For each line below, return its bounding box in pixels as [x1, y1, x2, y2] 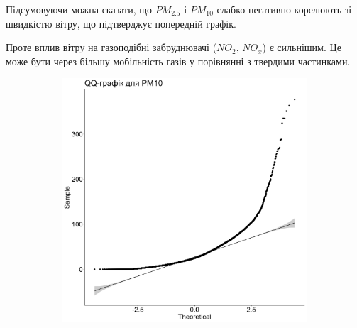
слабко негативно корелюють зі [216, 2, 352, 16]
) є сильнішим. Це [262, 40, 341, 55]
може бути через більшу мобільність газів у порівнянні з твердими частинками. [6, 53, 351, 68]
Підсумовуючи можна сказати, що [6, 2, 152, 16]
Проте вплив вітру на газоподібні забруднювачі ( [6, 40, 217, 55]
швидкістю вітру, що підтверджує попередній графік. [6, 16, 236, 31]
